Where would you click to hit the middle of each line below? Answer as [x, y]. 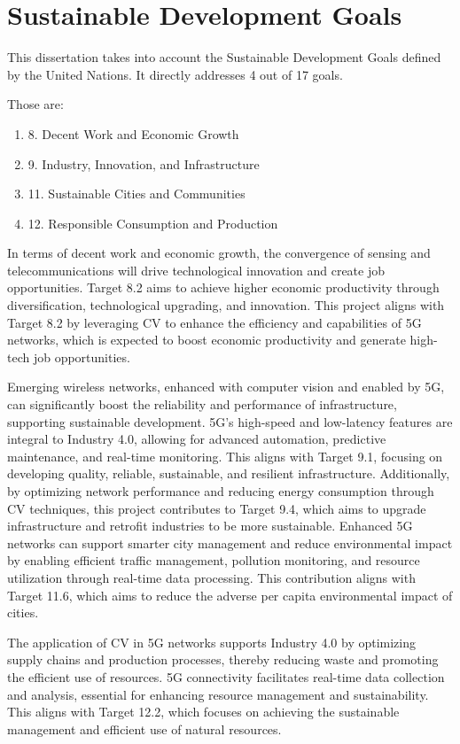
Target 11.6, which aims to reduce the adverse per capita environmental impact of [230, 595]
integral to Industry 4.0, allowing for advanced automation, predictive [197, 439]
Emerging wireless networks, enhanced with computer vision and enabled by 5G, [226, 387]
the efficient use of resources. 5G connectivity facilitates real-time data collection [226, 676]
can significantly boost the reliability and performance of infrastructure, [202, 404]
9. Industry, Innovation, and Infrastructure [144, 163]
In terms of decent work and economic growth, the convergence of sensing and [219, 253]
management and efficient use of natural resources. [144, 728]
